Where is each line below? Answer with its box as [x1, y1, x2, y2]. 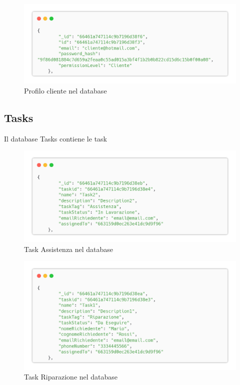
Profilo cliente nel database [24, 85, 107, 95]
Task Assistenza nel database [24, 243, 113, 254]
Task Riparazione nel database [24, 371, 118, 382]
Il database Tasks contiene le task [4, 133, 107, 143]
